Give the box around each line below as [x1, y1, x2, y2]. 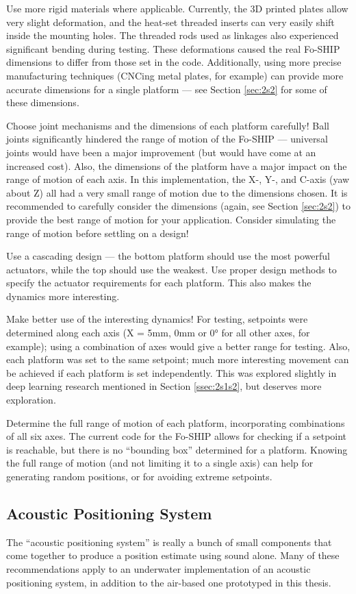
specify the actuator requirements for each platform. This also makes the [6, 275, 311, 290]
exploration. [6, 393, 56, 407]
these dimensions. [6, 95, 79, 110]
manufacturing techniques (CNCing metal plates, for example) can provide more [6, 68, 344, 82]
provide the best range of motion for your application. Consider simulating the [6, 212, 336, 226]
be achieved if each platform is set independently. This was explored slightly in [6, 365, 337, 380]
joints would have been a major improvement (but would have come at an [6, 145, 316, 159]
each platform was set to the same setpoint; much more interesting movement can [6, 352, 349, 367]
